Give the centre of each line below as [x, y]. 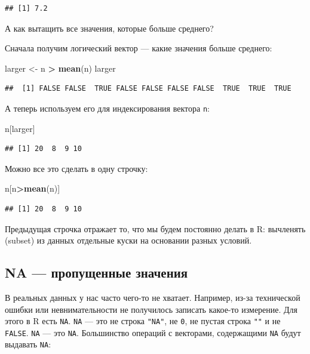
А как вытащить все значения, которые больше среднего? [109, 28]
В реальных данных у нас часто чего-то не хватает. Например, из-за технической [153, 297]
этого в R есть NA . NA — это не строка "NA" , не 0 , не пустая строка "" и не [143, 321]
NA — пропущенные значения [96, 273]
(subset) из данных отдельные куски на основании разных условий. [128, 240]
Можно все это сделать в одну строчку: [76, 168]
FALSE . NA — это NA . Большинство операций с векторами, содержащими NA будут [153, 332]
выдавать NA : [28, 344]
